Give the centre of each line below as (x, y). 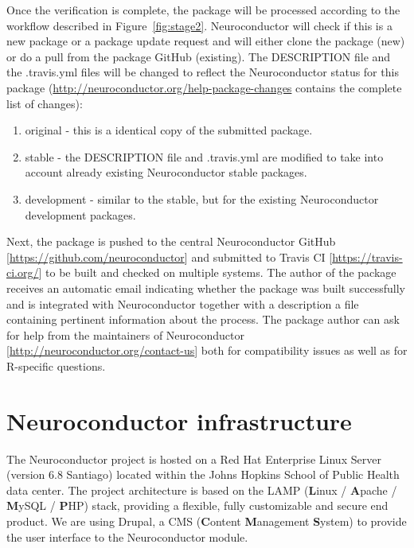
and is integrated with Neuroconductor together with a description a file (183, 303)
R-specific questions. (56, 365)
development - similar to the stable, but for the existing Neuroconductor (202, 198)
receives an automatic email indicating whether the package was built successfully (206, 288)
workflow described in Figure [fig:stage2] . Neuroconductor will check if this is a (199, 25)
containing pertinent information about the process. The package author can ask (203, 319)
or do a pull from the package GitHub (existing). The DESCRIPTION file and (199, 56)
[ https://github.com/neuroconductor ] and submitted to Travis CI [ (170, 257)
